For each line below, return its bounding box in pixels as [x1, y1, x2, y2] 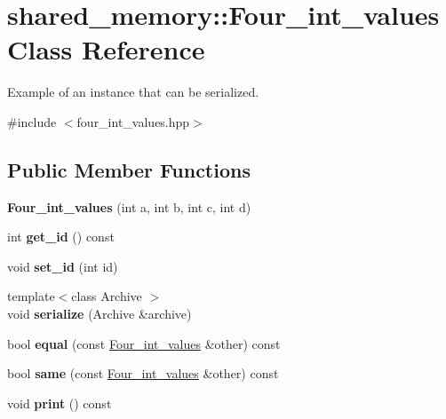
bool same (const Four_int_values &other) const [7, 364, 279, 383]
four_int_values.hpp [76, 112, 190, 130]
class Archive [71, 287, 142, 305]
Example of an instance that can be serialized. [7, 83, 259, 101]
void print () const [7, 393, 112, 412]
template [7, 287, 55, 305]
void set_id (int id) [7, 257, 118, 275]
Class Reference [7, 31, 205, 67]
